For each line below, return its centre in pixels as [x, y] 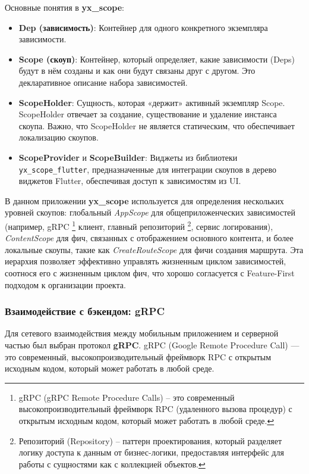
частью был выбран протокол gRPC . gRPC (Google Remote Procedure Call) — [152, 345]
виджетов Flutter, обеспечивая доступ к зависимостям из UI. [130, 181]
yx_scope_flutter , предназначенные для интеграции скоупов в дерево [147, 169]
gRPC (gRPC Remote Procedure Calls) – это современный [127, 397]
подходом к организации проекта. [65, 284]
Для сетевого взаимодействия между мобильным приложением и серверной [142, 333]
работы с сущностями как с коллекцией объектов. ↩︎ [112, 464]
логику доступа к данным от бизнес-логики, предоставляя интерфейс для [151, 452]
